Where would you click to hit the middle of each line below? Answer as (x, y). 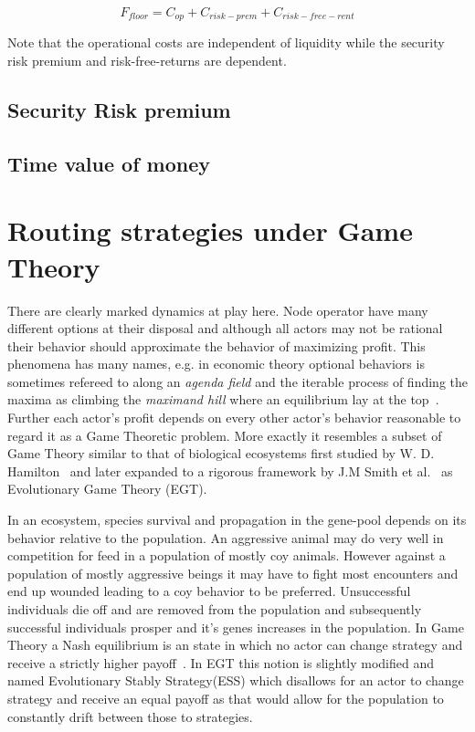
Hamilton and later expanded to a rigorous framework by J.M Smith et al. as (230, 471)
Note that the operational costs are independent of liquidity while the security (226, 42)
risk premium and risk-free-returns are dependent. (147, 61)
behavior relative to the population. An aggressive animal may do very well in (226, 537)
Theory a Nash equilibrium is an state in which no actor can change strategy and (235, 645)
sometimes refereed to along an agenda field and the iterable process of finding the (237, 381)
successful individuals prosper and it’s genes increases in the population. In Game (236, 627)
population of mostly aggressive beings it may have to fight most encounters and (233, 573)
